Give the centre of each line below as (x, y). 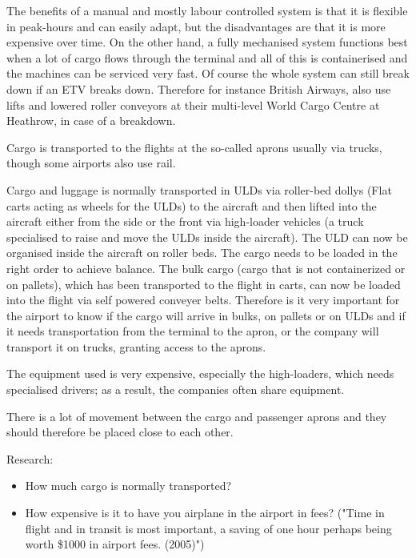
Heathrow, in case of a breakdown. (91, 120)
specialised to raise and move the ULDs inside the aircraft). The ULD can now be (207, 237)
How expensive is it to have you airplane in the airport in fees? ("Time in (205, 513)
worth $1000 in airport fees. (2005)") (115, 544)
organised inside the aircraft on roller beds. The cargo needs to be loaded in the (202, 253)
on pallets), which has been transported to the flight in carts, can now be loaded (204, 284)
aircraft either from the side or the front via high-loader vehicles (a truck (185, 221)
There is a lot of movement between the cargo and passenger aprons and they (197, 416)
